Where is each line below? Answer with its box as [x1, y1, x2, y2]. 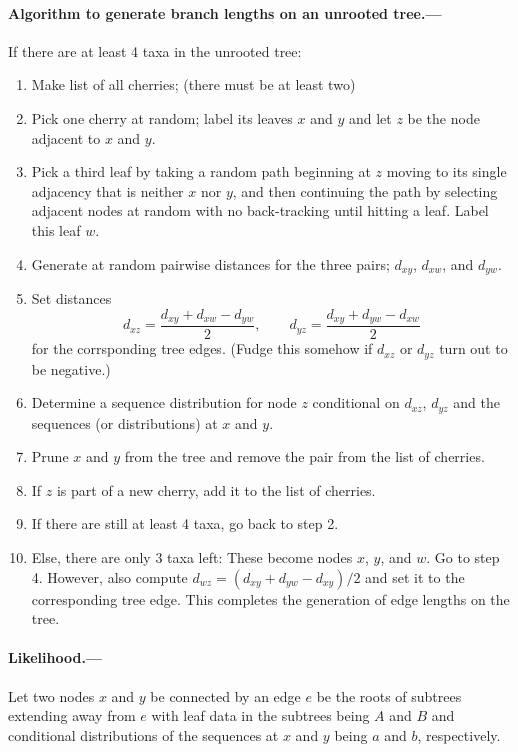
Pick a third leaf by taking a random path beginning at [31, 161, 371, 182]
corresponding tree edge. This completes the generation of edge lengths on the [31, 588, 510, 609]
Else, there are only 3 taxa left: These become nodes [31, 546, 353, 567]
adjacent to [31, 127, 101, 148]
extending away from [8, 705, 136, 726]
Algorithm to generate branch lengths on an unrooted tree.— [8, 2, 442, 23]
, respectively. [417, 724, 501, 745]
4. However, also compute [31, 566, 188, 587]
